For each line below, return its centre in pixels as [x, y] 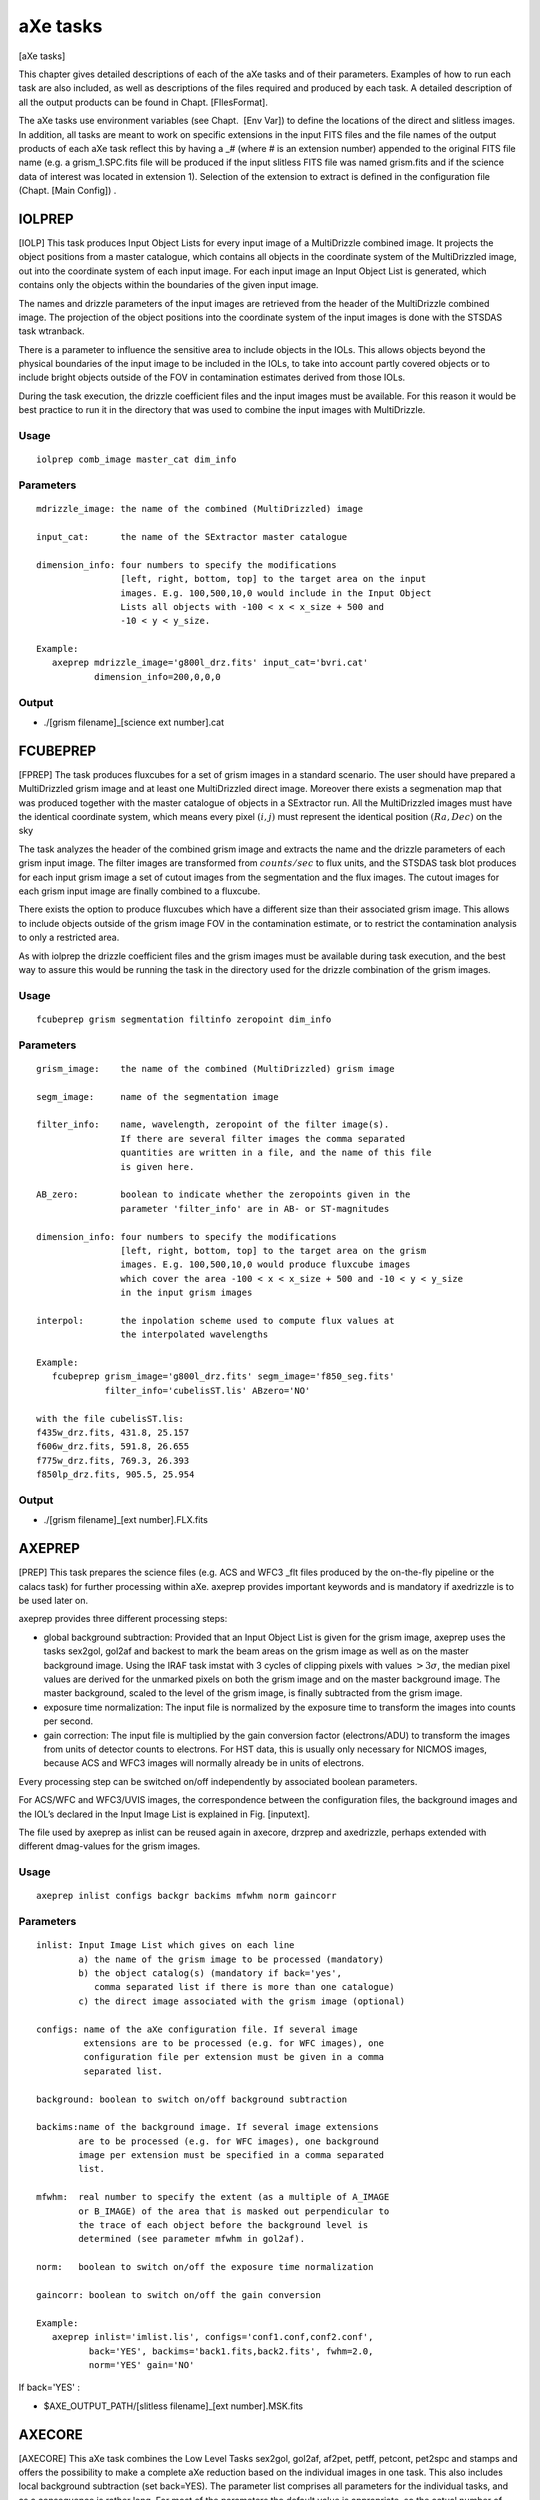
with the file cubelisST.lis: [110, 1418]
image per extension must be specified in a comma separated [231, 2155]
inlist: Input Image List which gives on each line [165, 1945]
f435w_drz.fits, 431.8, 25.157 [113, 1433]
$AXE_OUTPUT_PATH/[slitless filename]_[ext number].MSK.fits [173, 2406]
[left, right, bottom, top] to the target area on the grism [273, 1250]
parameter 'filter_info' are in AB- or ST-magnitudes [255, 1208]
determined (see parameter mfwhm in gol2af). [191, 2239]
